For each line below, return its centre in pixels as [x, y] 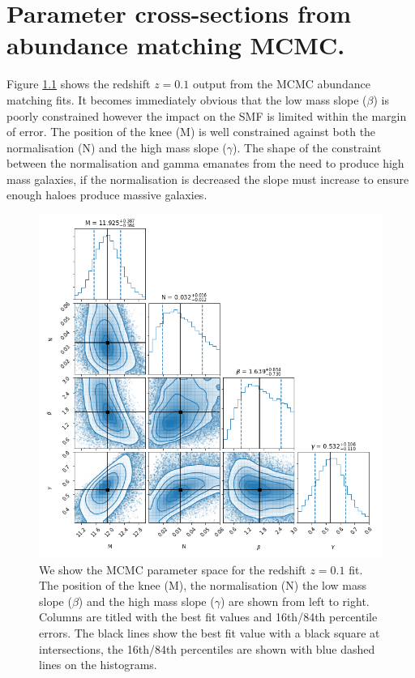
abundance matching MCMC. [176, 45]
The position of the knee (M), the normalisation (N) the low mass [203, 585]
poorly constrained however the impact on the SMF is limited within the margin [207, 115]
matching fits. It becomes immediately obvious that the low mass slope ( [187, 99]
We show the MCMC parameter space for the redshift [173, 569]
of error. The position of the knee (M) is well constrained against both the [191, 132]
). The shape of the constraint [307, 147]
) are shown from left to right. [295, 601]
